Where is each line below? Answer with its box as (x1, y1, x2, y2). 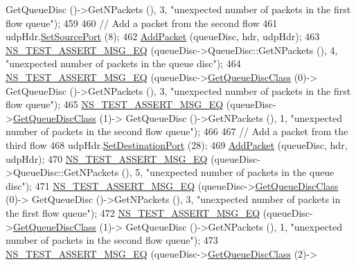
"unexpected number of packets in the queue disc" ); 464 (6, 56, 241, 71)
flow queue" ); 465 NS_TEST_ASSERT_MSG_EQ (6, 97, 224, 112)
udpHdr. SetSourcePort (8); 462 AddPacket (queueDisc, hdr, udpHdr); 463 (6, 29, 320, 44)
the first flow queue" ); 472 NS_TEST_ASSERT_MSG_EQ (6, 205, 260, 220)
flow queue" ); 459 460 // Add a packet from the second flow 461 (6, 15, 278, 30)
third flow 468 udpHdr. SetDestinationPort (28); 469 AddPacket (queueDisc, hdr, (6, 137, 348, 152)
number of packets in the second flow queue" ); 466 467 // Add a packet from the (6, 124, 348, 139)
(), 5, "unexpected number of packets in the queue (121, 165, 335, 179)
